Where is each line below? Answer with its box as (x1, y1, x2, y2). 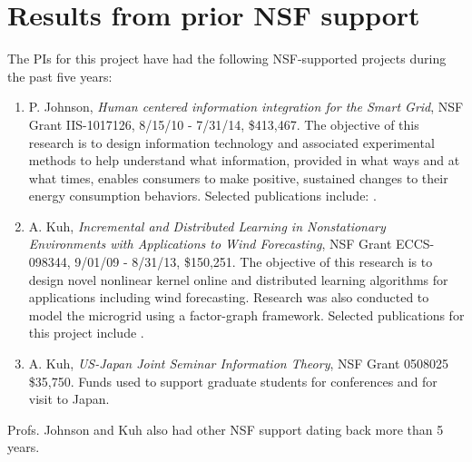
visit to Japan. (28, 389, 110, 408)
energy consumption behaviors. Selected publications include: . (28, 186, 377, 205)
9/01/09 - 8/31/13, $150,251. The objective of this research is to (74, 252, 433, 271)
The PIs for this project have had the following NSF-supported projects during (7, 49, 447, 68)
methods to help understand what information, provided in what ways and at (28, 151, 460, 170)
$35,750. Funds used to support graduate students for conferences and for (28, 371, 438, 390)
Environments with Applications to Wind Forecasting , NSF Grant (28, 234, 392, 253)
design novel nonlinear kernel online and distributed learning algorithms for (28, 270, 448, 289)
